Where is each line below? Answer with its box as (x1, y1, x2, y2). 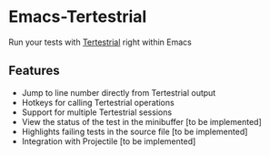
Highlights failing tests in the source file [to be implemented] (21, 126, 248, 137)
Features (8, 63, 60, 78)
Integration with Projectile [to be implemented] (21, 135, 196, 147)
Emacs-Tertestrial (8, 6, 147, 27)
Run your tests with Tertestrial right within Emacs (8, 36, 192, 47)
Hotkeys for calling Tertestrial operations (21, 97, 175, 108)
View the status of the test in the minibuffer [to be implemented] (21, 116, 262, 127)
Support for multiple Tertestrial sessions (21, 107, 173, 118)
